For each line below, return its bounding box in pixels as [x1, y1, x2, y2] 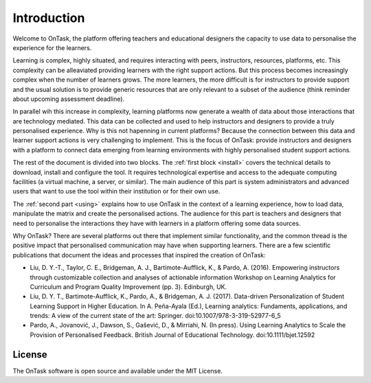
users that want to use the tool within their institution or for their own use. [12, 187, 221, 196]
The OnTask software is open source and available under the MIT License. [12, 367, 223, 375]
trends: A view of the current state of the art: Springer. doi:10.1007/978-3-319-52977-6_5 [30, 312, 281, 320]
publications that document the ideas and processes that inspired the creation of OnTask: [12, 251, 266, 259]
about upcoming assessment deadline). [12, 95, 125, 103]
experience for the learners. [12, 43, 92, 51]
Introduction [12, 10, 85, 25]
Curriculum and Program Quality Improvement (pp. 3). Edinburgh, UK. [30, 282, 227, 291]
